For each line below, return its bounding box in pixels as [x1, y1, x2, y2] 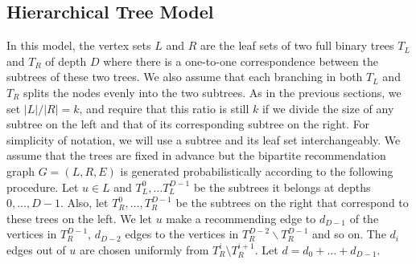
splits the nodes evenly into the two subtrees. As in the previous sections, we [23, 83, 402, 100]
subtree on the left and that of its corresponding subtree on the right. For [6, 116, 370, 132]
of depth [45, 52, 87, 69]
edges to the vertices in [125, 225, 239, 242]
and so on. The [312, 225, 386, 242]
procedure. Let [6, 178, 79, 195]
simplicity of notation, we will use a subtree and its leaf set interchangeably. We [6, 131, 401, 148]
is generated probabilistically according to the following [120, 162, 393, 179]
